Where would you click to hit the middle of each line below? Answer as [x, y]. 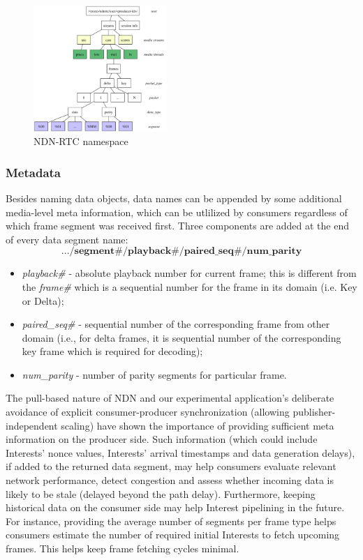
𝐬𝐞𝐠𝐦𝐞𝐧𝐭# [98, 251]
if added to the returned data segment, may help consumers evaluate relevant [171, 466]
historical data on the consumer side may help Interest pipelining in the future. [175, 507]
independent [32, 425]
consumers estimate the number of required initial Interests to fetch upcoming [173, 535]
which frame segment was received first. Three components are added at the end [177, 226]
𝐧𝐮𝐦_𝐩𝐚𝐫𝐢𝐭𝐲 [274, 251]
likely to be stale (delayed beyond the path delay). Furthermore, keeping [161, 493]
